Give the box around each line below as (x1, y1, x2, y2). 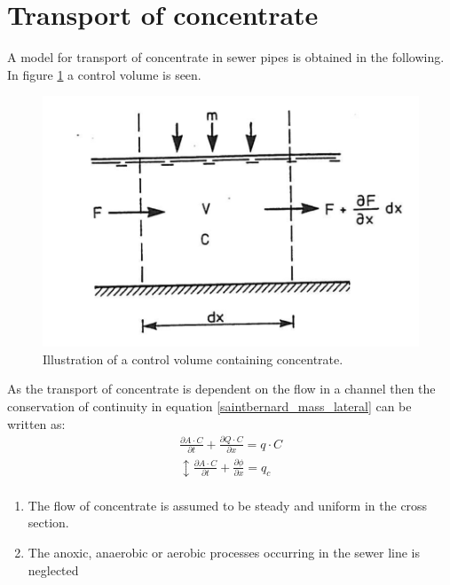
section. (28, 513, 69, 532)
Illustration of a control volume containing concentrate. (43, 349, 343, 368)
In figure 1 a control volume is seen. (7, 65, 201, 83)
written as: (7, 414, 66, 433)
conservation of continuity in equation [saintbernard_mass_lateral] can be (7, 397, 412, 416)
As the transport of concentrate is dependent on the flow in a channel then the (7, 379, 436, 398)
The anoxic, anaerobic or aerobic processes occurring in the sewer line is (28, 542, 421, 561)
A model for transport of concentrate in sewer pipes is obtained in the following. (7, 48, 445, 66)
